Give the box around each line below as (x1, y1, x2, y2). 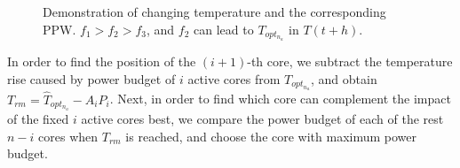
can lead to (194, 19, 254, 38)
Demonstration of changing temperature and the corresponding (43, 3, 386, 20)
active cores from (187, 69, 281, 88)
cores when (38, 126, 99, 145)
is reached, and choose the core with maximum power (125, 126, 417, 145)
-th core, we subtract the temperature (247, 52, 453, 71)
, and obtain (311, 69, 377, 88)
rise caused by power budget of (7, 69, 176, 88)
